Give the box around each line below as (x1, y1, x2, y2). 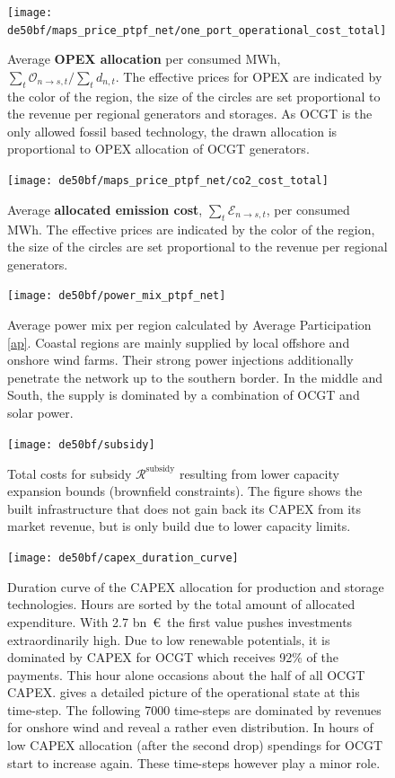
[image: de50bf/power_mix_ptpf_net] (7, 289, 226, 303)
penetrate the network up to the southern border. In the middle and (7, 367, 382, 386)
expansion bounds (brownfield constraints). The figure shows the (7, 482, 363, 500)
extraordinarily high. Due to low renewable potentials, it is (7, 630, 330, 649)
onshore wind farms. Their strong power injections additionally (7, 350, 354, 369)
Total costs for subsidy (7, 464, 132, 482)
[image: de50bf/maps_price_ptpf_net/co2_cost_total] (7, 174, 329, 188)
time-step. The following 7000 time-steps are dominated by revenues (7, 700, 382, 719)
